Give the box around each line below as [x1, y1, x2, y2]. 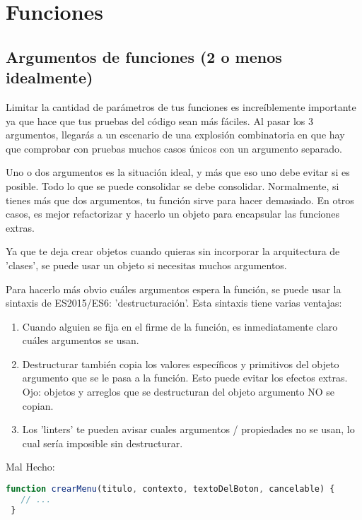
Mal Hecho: [6, 459, 55, 474]
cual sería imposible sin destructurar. [22, 435, 183, 450]
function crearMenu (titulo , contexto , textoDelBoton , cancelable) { [6, 484, 335, 495]
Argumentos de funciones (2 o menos [6, 45, 282, 67]
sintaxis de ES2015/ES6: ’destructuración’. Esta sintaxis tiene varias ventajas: [6, 295, 342, 310]
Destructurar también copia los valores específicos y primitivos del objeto [22, 356, 339, 371]
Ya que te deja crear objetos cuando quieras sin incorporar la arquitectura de [6, 244, 340, 259]
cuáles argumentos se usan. [22, 333, 139, 348]
